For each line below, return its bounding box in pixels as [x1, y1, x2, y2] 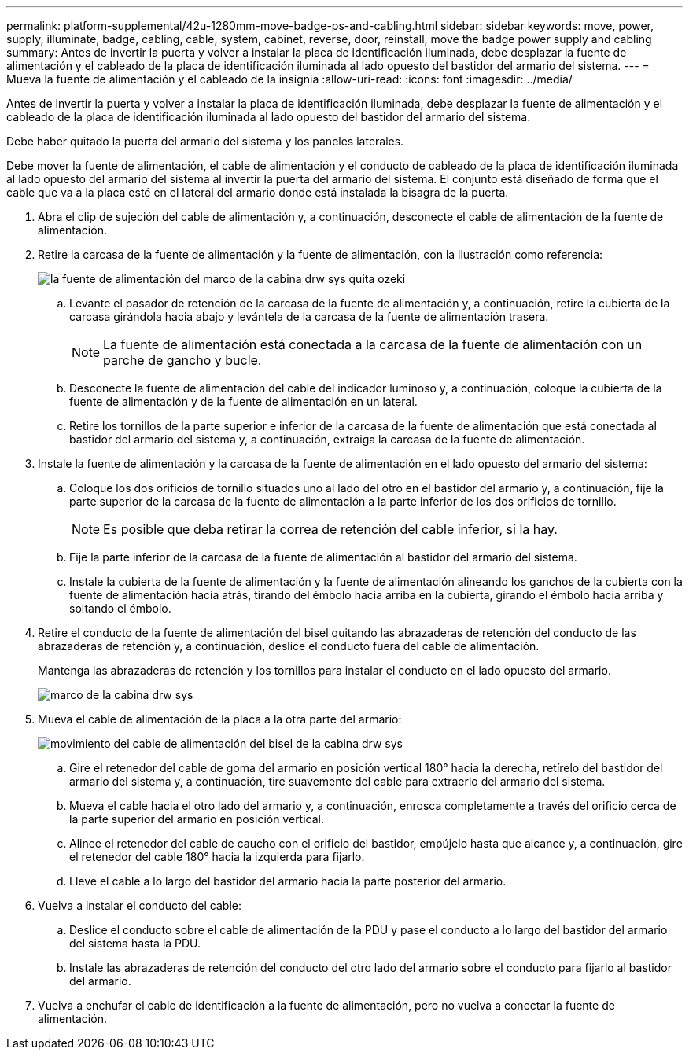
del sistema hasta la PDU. [69, 936, 201, 950]
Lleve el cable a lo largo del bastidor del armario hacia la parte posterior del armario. [69, 874, 507, 888]
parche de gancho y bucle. [103, 352, 262, 368]
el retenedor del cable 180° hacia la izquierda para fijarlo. [69, 850, 365, 863]
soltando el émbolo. [69, 602, 171, 615]
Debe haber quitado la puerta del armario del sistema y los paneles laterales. [6, 134, 404, 148]
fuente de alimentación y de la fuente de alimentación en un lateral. [69, 395, 418, 408]
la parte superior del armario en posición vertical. [69, 812, 325, 826]
